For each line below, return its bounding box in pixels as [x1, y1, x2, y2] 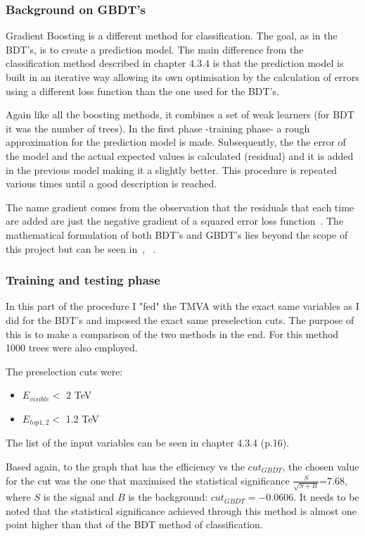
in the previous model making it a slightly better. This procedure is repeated [6, 162, 338, 177]
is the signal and [43, 490, 115, 504]
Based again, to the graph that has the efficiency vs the [6, 459, 245, 473]
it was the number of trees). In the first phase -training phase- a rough [6, 120, 310, 135]
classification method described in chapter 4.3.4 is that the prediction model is [6, 56, 344, 70]
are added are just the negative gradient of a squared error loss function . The [6, 213, 344, 228]
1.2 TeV [65, 411, 99, 425]
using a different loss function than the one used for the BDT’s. [6, 83, 279, 98]
